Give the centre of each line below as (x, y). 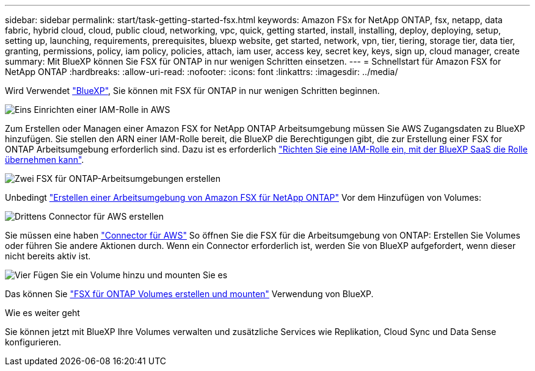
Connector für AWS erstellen (106, 216)
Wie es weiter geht (42, 313)
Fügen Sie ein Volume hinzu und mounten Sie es (130, 275)
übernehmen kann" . (45, 160)
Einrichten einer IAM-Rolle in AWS (102, 110)
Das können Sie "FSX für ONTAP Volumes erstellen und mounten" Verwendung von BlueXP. (189, 294)
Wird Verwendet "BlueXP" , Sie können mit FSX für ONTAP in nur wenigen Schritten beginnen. (192, 91)
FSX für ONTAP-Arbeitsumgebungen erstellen (128, 178)
